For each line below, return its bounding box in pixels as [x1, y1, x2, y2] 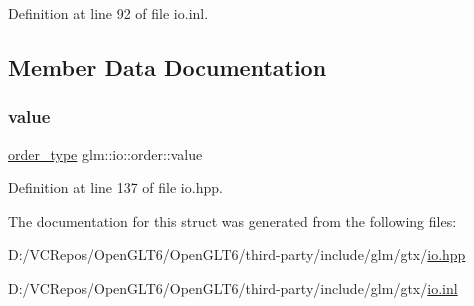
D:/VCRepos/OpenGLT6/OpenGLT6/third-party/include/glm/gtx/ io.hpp [8, 244, 466, 265]
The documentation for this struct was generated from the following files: [8, 210, 457, 231]
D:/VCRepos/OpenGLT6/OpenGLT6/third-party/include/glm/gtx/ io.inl [8, 277, 458, 298]
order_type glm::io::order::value [8, 143, 203, 164]
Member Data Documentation [8, 51, 327, 82]
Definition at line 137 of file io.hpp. [8, 177, 223, 198]
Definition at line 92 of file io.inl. [8, 3, 209, 23]
